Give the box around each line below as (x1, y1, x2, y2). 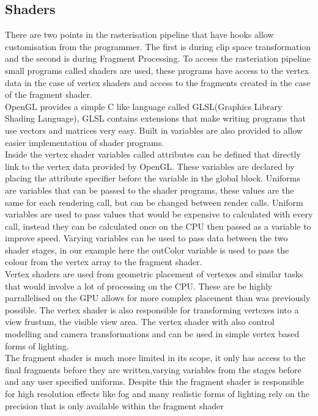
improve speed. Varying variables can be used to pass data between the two (5, 232, 288, 244)
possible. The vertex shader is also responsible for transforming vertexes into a (5, 303, 299, 316)
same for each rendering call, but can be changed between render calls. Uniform (5, 195, 303, 208)
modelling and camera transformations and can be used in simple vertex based (5, 327, 300, 340)
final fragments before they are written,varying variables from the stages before (5, 363, 301, 376)
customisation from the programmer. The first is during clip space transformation (5, 40, 311, 53)
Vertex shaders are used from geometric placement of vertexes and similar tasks (5, 268, 303, 280)
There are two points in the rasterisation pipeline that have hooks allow (5, 28, 274, 41)
